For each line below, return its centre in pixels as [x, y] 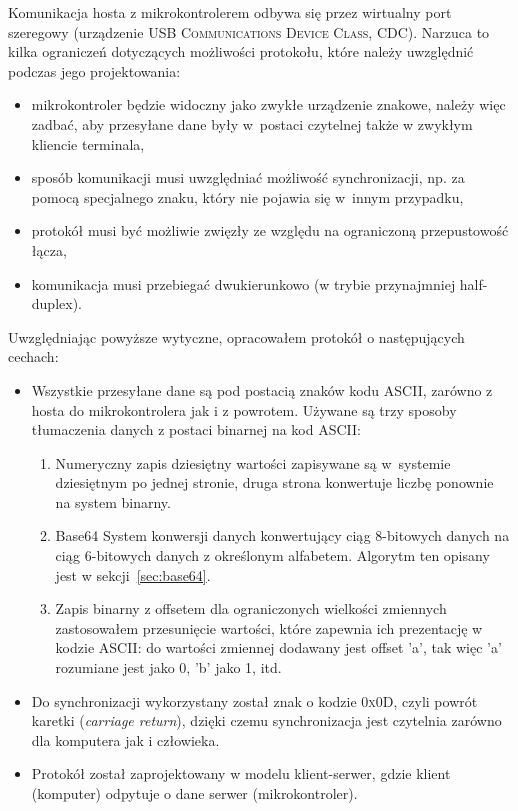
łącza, [49, 249]
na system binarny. [113, 501]
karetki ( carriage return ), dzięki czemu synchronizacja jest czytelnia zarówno [266, 720]
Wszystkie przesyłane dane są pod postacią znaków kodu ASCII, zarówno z [262, 389]
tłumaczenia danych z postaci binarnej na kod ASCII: [196, 429]
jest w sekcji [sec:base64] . [133, 574]
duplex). [56, 303]
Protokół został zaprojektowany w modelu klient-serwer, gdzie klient [241, 773]
